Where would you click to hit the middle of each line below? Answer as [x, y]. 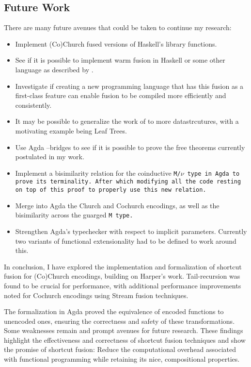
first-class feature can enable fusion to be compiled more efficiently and [121, 95]
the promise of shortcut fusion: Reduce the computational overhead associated [120, 349]
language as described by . [54, 69]
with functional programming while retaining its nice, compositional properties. [122, 359]
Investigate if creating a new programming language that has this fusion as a [129, 86]
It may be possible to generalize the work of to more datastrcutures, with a [127, 121]
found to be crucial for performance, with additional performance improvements [123, 285]
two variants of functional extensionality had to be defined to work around [126, 241]
